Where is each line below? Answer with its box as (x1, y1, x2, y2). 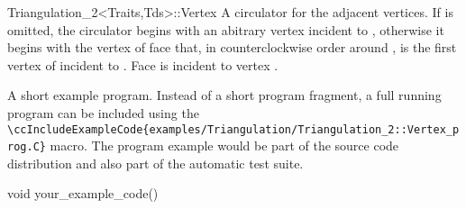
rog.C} (7, 141, 46, 154)
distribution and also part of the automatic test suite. (7, 153, 304, 172)
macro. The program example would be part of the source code (50, 136, 399, 155)
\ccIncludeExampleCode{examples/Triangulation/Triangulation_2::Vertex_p (7, 123, 460, 136)
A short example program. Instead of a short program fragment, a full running (7, 86, 442, 104)
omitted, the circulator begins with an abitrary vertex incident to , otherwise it (7, 20, 444, 39)
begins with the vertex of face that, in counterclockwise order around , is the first (7, 38, 457, 57)
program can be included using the (7, 103, 199, 122)
